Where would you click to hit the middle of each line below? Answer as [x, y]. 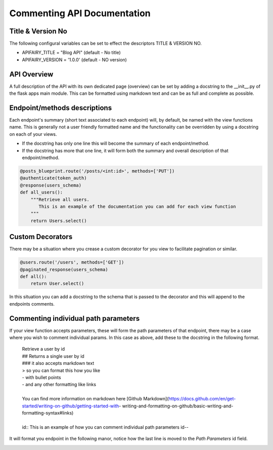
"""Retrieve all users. [60, 199]
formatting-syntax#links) [48, 413]
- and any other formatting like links [59, 385]
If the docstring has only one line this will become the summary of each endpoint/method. [116, 143]
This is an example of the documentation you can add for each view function [137, 206]
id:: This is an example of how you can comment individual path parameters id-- [105, 427]
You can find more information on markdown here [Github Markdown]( [95, 399]
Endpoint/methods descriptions [61, 108]
